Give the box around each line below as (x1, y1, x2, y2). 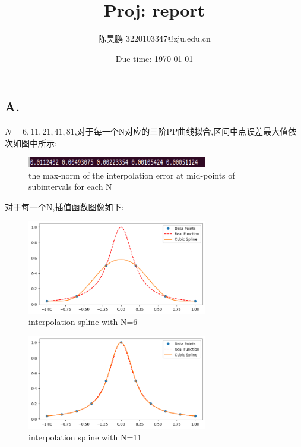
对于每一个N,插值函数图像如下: (5, 200, 124, 212)
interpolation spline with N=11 (28, 430, 142, 443)
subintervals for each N (28, 180, 112, 193)
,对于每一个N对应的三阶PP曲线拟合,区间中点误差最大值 (74, 125, 289, 137)
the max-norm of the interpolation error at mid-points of (28, 168, 235, 181)
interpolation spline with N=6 (28, 315, 138, 328)
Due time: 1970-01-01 (115, 52, 194, 64)
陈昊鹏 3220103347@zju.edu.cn (98, 32, 211, 45)
